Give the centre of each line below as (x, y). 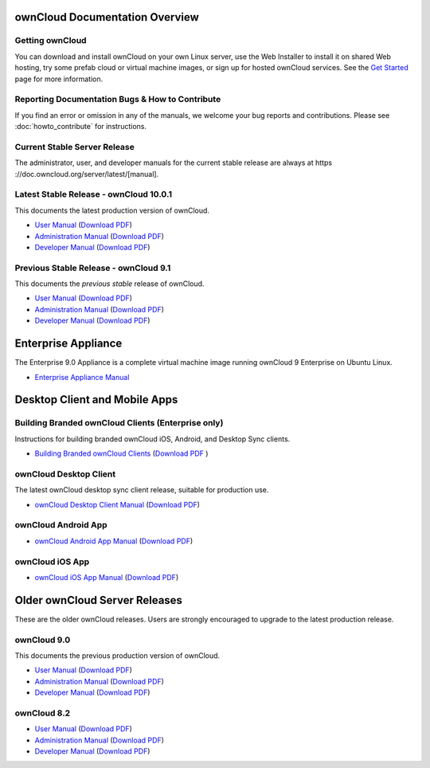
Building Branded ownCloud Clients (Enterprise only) (119, 423)
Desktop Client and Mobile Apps (96, 400)
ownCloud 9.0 (43, 640)
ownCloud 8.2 (43, 713)
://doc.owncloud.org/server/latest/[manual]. (87, 174)
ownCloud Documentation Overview (107, 17)
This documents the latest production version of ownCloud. (112, 210)
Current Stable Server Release (74, 147)
